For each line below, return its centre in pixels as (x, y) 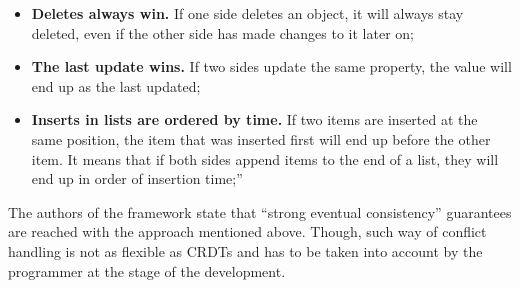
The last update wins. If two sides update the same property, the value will (271, 66)
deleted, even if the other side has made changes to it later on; (222, 32)
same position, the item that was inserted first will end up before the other (261, 138)
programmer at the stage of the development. (147, 270)
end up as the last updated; (116, 85)
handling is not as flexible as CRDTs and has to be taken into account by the (245, 250)
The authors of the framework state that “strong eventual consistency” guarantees (260, 211)
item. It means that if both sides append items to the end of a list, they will (265, 158)
